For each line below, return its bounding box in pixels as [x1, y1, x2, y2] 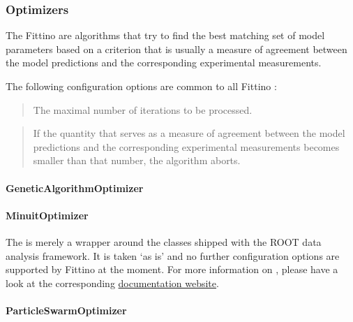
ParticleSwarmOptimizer [6, 302, 127, 317]
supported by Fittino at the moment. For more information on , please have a [6, 262, 338, 277]
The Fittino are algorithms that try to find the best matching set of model [6, 28, 325, 43]
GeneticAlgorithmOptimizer [6, 180, 144, 195]
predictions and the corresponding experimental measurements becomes [33, 139, 340, 154]
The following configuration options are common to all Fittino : [6, 79, 277, 93]
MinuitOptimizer [6, 207, 89, 222]
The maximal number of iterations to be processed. [33, 102, 253, 117]
